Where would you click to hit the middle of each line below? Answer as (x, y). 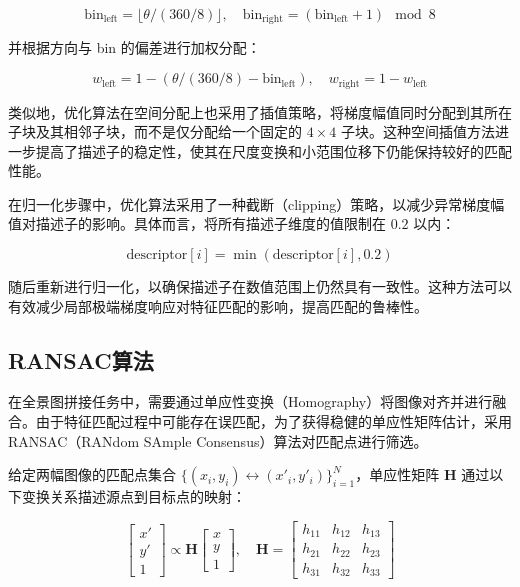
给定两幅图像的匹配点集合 (92, 474)
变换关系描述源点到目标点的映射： (133, 496)
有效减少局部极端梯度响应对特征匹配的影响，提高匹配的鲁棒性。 (218, 305)
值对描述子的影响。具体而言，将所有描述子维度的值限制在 (197, 223)
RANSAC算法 (81, 359)
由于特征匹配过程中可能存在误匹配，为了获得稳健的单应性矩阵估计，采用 (273, 421)
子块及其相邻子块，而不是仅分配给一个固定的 (155, 131)
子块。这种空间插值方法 (417, 131)
